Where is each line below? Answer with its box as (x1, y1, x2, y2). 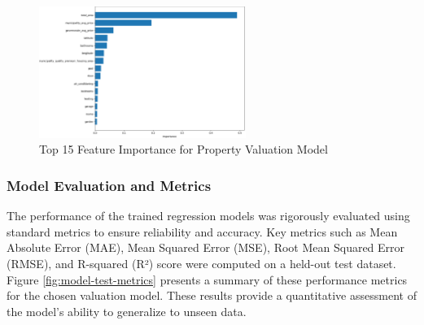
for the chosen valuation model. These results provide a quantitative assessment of (7, 287, 417, 304)
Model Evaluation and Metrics (7, 175, 212, 195)
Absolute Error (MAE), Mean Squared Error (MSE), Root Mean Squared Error (7, 239, 405, 256)
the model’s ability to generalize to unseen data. (7, 302, 247, 319)
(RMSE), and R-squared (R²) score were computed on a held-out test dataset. (7, 254, 396, 271)
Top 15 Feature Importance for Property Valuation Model (39, 141, 328, 158)
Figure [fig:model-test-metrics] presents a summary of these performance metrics (7, 271, 408, 288)
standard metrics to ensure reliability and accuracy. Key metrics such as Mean (7, 223, 398, 240)
